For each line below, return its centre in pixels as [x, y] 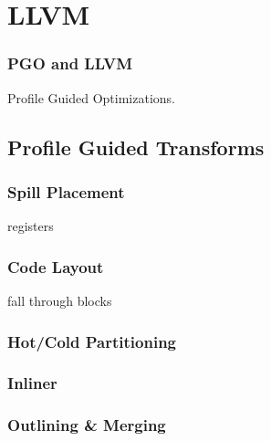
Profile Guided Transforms [136, 147]
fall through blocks [60, 300]
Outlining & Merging [87, 425]
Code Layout [56, 266]
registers [31, 226]
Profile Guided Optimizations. [92, 97]
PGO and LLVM [70, 63]
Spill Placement [66, 191]
